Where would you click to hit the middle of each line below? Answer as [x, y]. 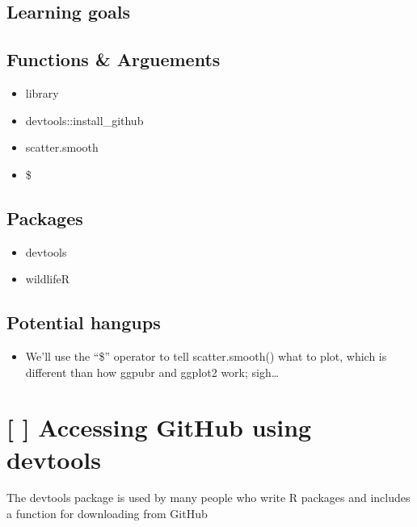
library [42, 92]
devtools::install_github [84, 120]
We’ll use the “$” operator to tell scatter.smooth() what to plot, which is [206, 356]
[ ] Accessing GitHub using [159, 427]
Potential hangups [84, 322]
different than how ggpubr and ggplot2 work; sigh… [152, 372]
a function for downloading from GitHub [107, 514]
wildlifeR [48, 279]
